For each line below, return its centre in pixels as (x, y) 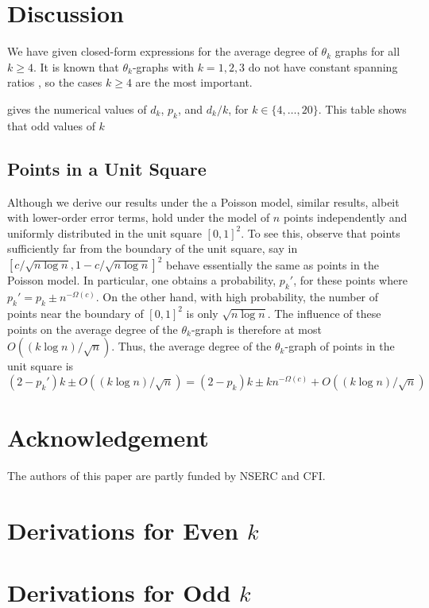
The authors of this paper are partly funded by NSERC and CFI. (166, 475)
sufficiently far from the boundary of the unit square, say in (153, 248)
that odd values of (51, 125)
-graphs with (163, 66)
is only (202, 313)
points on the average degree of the (93, 329)
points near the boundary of (75, 313)
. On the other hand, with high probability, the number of (237, 297)
